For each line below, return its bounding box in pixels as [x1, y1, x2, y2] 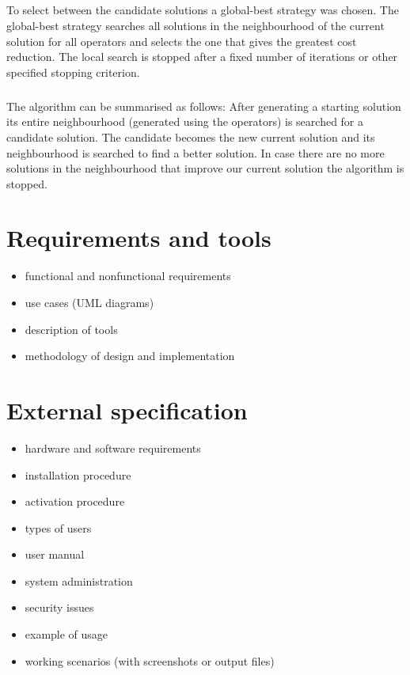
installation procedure [25, 466, 131, 483]
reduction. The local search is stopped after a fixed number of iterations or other [6, 48, 398, 65]
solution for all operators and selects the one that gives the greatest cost [6, 32, 357, 49]
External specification [6, 393, 248, 426]
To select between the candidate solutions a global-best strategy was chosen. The [6, 2, 399, 18]
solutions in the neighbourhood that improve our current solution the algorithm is [6, 160, 404, 176]
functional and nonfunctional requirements [25, 267, 231, 284]
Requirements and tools [6, 222, 271, 254]
